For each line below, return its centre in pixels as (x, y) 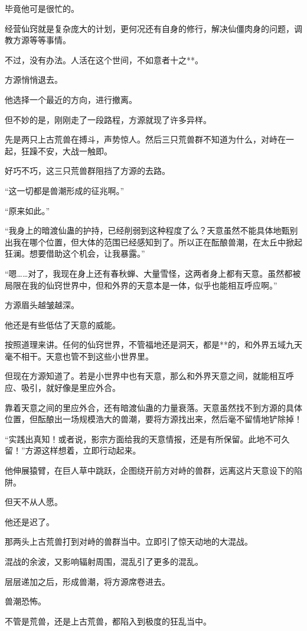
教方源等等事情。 (38, 40)
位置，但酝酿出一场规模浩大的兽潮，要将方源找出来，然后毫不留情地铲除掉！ (153, 419)
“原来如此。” (27, 210)
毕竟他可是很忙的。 (42, 8)
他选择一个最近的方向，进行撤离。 (71, 99)
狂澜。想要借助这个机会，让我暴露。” (75, 253)
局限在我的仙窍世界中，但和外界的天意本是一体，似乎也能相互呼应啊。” (141, 285)
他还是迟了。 (30, 521)
